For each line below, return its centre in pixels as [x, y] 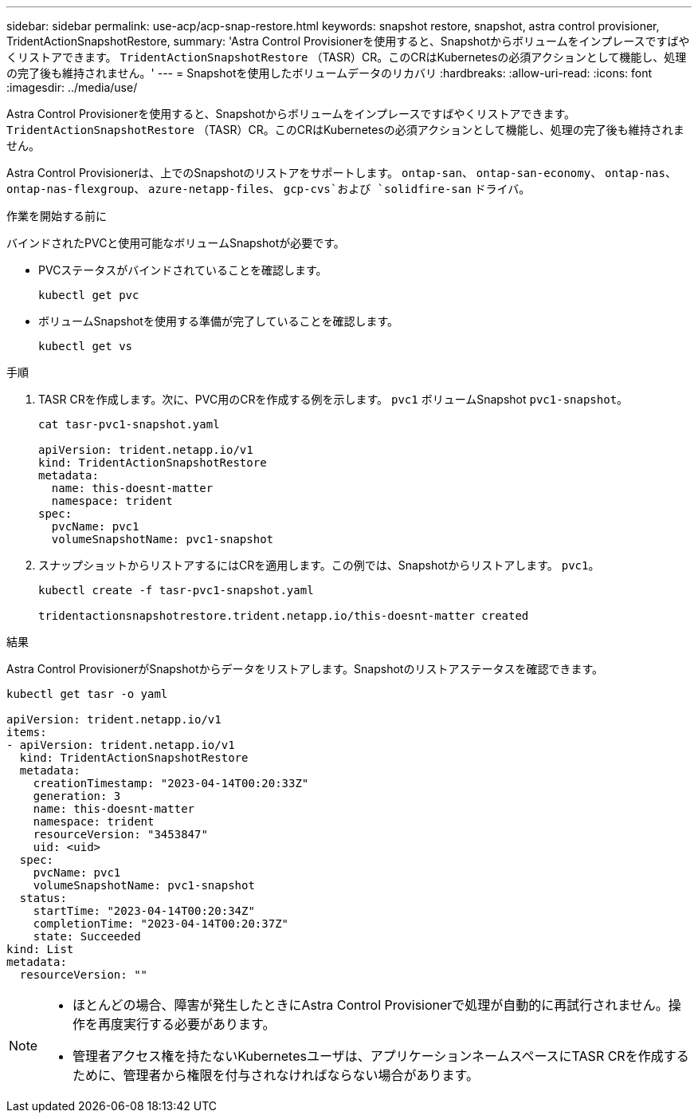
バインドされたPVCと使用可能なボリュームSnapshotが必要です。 [176, 243]
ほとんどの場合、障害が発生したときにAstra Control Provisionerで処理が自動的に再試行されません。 [371, 1005]
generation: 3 [77, 796]
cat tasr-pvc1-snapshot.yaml [129, 424]
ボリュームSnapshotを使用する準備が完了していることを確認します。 [219, 321]
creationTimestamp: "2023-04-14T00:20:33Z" [171, 783]
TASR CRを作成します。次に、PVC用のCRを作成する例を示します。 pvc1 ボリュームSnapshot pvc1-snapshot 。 [333, 399]
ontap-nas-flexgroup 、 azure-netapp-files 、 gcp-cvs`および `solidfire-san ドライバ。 [269, 189]
